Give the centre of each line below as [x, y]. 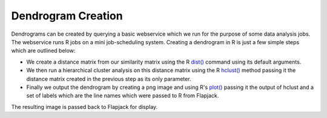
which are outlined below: [43, 51]
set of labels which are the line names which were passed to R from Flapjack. [123, 96]
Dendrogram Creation [67, 16]
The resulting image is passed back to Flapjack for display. [84, 107]
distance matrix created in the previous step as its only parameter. [109, 79]
